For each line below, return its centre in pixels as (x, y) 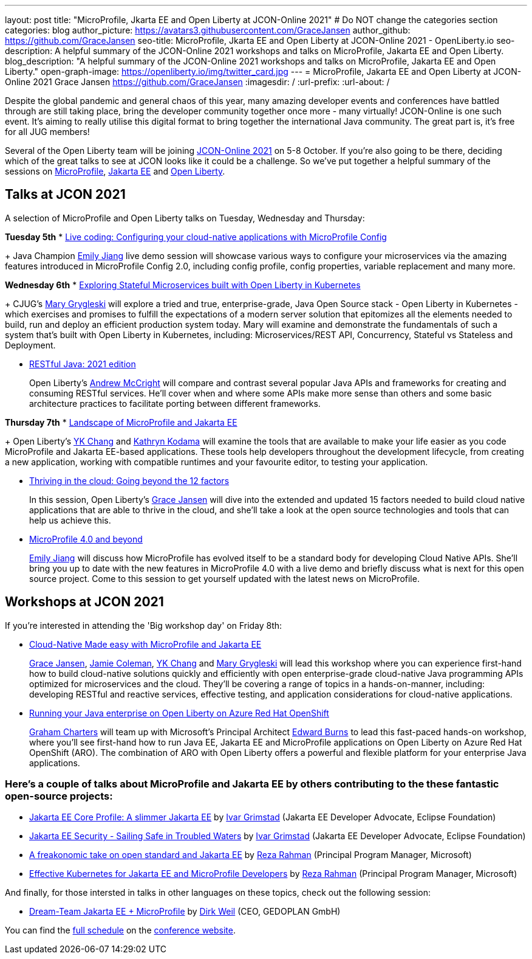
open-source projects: (59, 796)
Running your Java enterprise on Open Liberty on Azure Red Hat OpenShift (179, 713)
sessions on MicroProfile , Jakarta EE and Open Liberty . (115, 171)
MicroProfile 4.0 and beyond (86, 539)
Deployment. (30, 345)
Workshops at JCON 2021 (84, 602)
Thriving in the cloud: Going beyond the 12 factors (129, 480)
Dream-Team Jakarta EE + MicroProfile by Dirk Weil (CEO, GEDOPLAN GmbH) (185, 912)
